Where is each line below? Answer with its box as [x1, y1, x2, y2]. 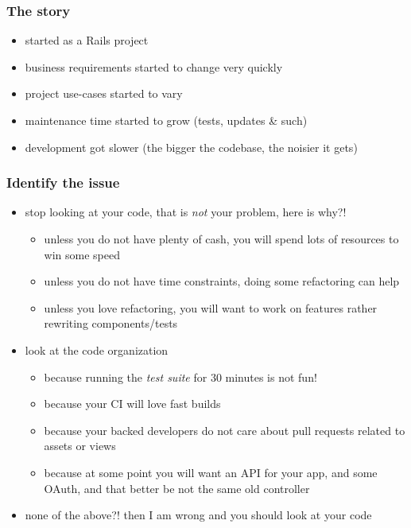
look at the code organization [25, 341, 169, 358]
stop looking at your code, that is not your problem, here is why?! [25, 204, 347, 220]
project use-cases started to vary [25, 85, 183, 102]
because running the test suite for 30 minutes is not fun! [44, 368, 317, 385]
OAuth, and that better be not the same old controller [44, 479, 310, 496]
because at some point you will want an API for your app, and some [44, 464, 378, 480]
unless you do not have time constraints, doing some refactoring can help [44, 273, 400, 289]
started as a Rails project [25, 32, 149, 49]
